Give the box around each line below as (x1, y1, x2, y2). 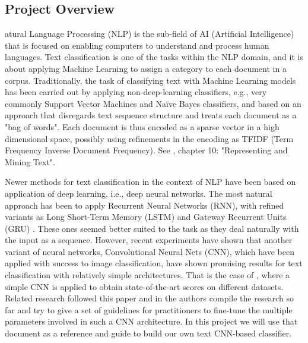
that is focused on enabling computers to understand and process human (5, 39, 269, 51)
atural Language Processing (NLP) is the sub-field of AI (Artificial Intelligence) (5, 27, 294, 40)
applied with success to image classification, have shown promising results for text (5, 257, 303, 269)
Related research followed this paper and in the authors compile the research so (5, 292, 294, 304)
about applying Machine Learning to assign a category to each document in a (5, 62, 287, 74)
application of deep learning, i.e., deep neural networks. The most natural (5, 187, 272, 199)
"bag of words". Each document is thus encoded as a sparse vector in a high (5, 120, 280, 133)
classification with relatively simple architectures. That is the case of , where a (5, 269, 290, 281)
